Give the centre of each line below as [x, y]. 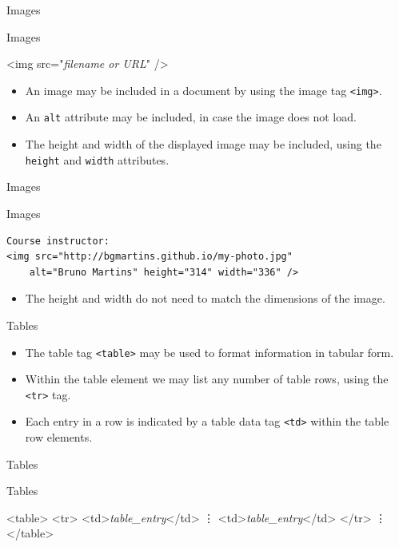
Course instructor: [58, 241]
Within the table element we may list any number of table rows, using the [207, 379]
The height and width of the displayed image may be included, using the [203, 144]
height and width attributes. [97, 159]
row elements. [59, 437]
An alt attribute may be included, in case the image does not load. [191, 117]
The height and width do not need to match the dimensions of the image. [205, 298]
